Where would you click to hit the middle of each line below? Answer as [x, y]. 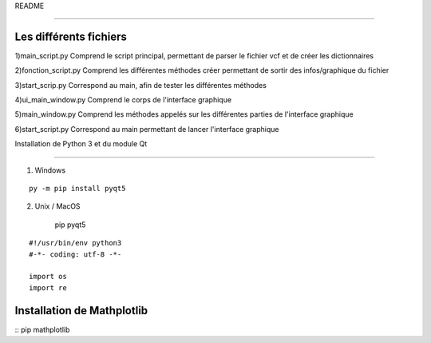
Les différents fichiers [71, 36]
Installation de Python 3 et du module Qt [81, 144]
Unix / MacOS [57, 206]
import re [48, 287]
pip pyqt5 [70, 225]
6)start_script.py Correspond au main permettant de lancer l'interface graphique [147, 129]
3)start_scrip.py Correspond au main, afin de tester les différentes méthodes [141, 85]
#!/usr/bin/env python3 [75, 243]
